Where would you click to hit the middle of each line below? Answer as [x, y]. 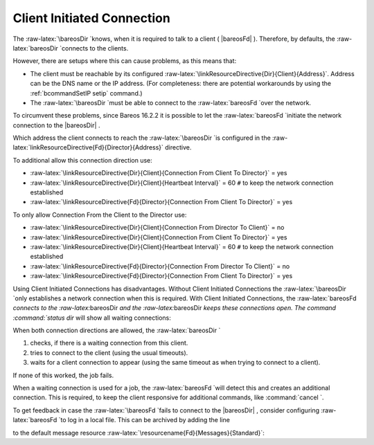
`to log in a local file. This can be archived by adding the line [144, 420]
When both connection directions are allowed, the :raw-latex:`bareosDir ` [117, 330]
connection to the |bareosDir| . [56, 125]
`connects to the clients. [94, 48]
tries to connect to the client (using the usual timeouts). [109, 352]
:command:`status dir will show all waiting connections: [92, 318]
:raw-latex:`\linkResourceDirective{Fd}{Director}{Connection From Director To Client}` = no [160, 266]
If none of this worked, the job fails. [63, 375]
